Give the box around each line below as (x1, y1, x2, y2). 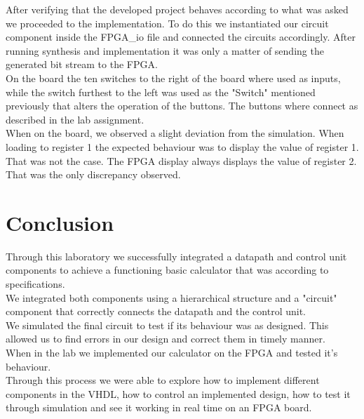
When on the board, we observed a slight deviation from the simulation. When (6, 126, 344, 140)
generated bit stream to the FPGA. (6, 57, 158, 72)
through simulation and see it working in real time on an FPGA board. (6, 400, 312, 415)
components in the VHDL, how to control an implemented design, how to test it (6, 386, 351, 401)
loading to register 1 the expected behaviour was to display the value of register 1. (6, 139, 359, 154)
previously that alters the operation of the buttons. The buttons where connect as (6, 98, 358, 113)
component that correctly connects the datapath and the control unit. (6, 304, 306, 319)
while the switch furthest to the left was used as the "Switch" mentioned (6, 84, 316, 99)
